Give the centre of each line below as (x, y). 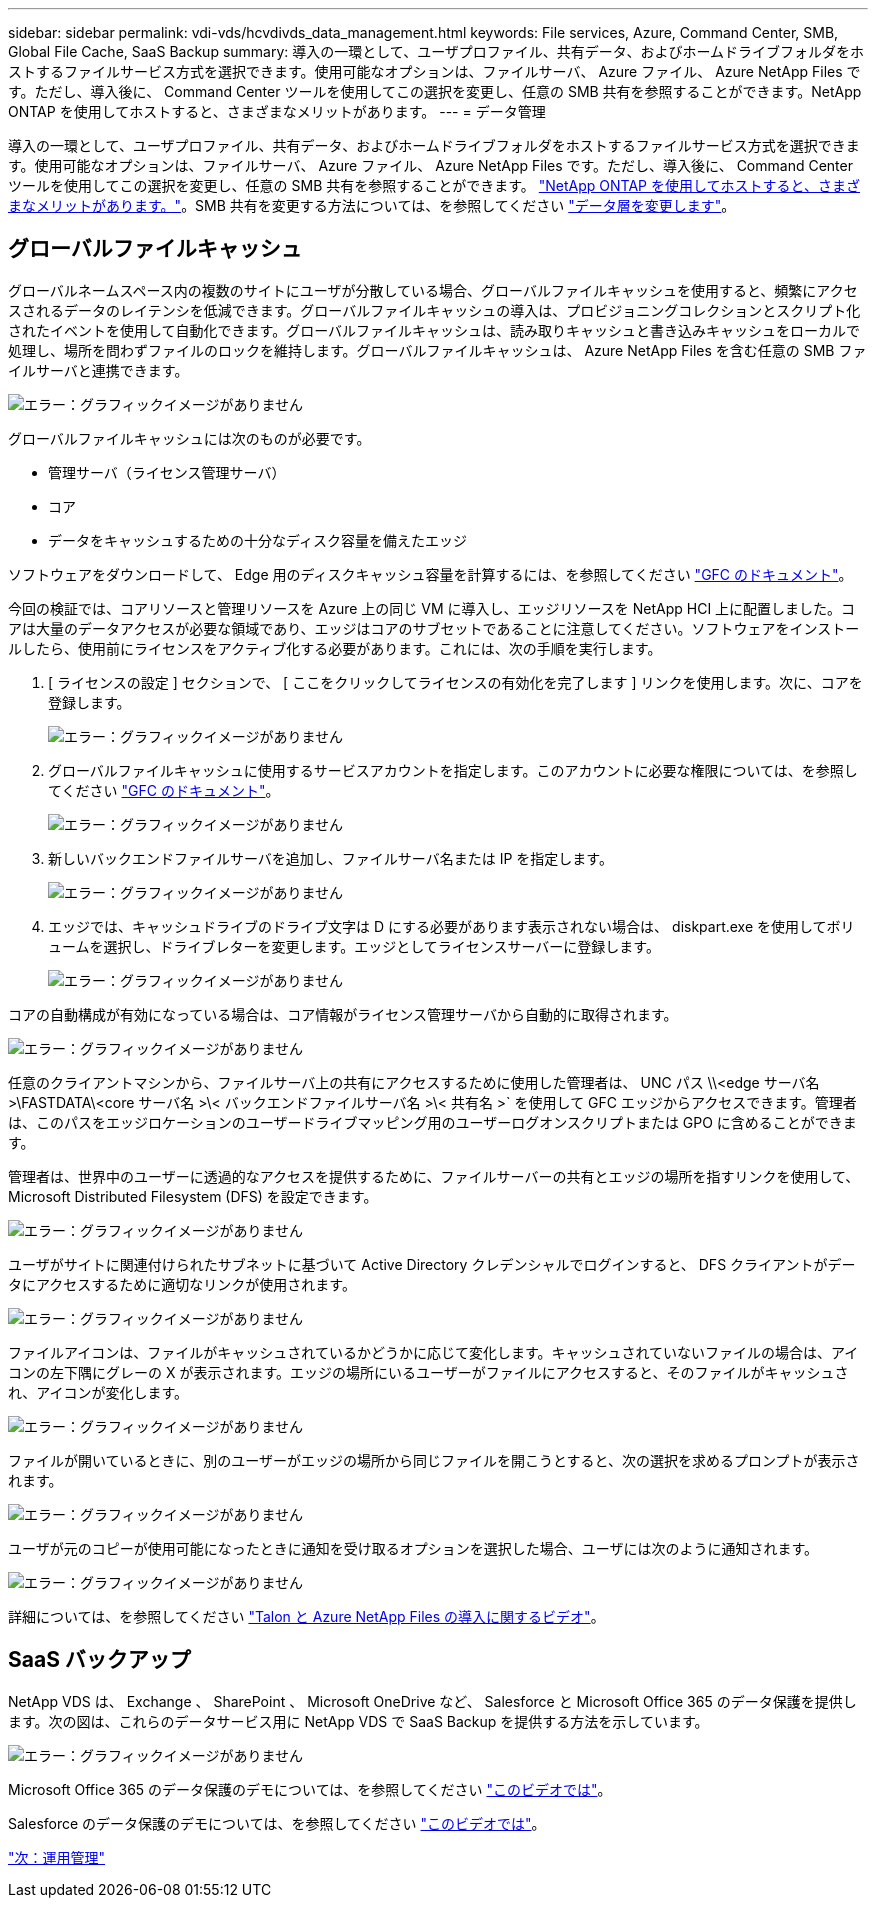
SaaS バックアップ (99, 1660)
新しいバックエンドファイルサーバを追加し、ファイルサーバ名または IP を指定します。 (330, 858)
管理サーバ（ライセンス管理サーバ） (167, 472)
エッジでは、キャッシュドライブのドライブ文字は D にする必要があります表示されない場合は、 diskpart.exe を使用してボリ (451, 926)
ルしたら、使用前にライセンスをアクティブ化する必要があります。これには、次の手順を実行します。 (335, 648)
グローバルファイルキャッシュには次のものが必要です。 (189, 438)
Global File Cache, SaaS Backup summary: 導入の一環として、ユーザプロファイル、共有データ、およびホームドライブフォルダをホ (436, 51)
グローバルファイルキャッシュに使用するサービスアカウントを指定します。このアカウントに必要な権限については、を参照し (453, 770)
